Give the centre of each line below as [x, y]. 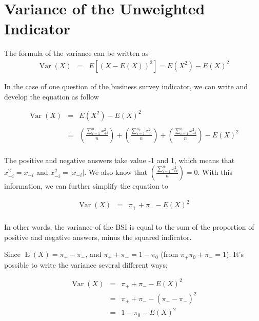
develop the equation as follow [52, 96]
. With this [215, 172]
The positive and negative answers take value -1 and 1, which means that [119, 160]
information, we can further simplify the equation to [86, 186]
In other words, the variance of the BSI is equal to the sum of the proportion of [129, 226]
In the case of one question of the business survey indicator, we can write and [126, 86]
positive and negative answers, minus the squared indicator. [98, 237]
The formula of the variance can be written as [76, 53]
